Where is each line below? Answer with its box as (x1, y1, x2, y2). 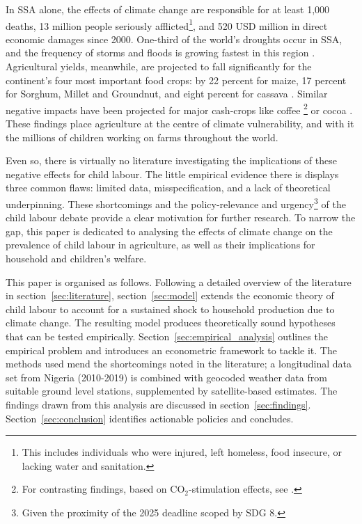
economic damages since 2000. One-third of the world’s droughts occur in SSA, (6, 31, 343, 46)
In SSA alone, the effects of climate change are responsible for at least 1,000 (6, 2, 330, 16)
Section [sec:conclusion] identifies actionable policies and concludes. (6, 411, 294, 425)
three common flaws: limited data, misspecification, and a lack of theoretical (6, 180, 331, 195)
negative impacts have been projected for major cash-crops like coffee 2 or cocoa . (6, 100, 353, 117)
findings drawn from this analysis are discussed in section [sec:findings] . (6, 397, 311, 411)
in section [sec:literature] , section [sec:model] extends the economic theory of (6, 288, 334, 303)
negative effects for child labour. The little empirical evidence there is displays (6, 166, 339, 181)
